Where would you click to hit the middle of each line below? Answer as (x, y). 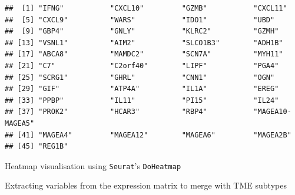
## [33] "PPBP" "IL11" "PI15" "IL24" (142, 100)
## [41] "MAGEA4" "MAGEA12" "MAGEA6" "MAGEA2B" (148, 135)
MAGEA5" (20, 123)
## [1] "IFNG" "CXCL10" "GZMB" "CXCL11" (146, 8)
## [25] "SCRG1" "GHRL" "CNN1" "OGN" (140, 77)
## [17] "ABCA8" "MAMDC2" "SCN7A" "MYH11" (144, 54)
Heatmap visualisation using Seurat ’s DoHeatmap (93, 165)
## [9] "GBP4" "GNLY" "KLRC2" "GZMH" (142, 31)
